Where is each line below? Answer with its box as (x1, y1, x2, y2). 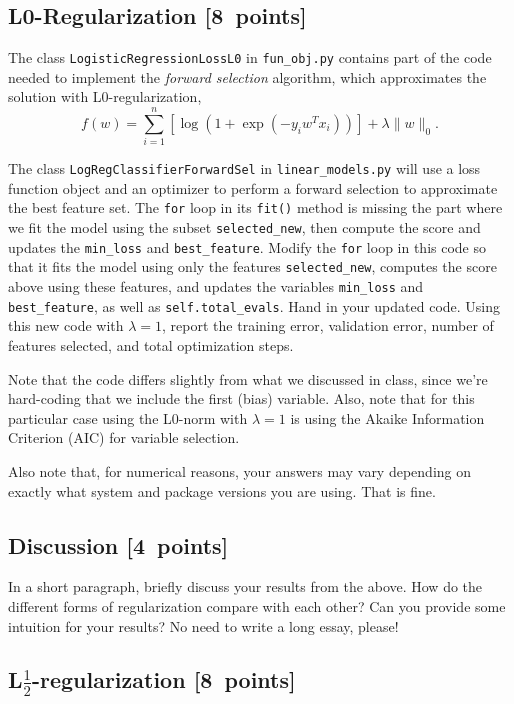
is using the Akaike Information (290, 407, 485, 428)
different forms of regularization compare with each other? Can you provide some (8, 595, 506, 616)
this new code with (8, 315, 124, 336)
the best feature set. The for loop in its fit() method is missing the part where (8, 197, 503, 218)
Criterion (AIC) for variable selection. (8, 427, 240, 448)
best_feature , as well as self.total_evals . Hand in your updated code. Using (8, 295, 501, 316)
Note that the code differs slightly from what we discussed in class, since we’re (8, 368, 488, 389)
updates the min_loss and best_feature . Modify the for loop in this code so (8, 236, 487, 257)
